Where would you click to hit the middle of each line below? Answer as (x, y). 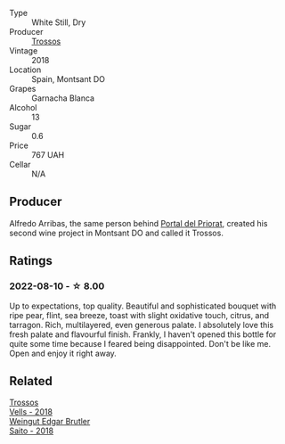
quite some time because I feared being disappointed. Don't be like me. (140, 343)
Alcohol (23, 107)
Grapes (23, 89)
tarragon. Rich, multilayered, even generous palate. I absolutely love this (142, 325)
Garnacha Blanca (63, 98)
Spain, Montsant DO (68, 79)
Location (25, 70)
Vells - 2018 (31, 412)
